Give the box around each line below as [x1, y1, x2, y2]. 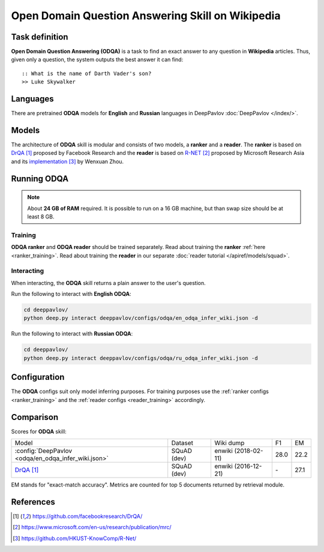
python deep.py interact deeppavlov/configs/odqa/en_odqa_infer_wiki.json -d [23, 315, 258, 322]
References [11, 497, 55, 507]
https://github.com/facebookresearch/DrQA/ [32, 512, 143, 520]
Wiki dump [214, 439, 245, 447]
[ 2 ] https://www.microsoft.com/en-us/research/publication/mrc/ [13, 524, 172, 531]
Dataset [171, 439, 193, 447]
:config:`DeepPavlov [14, 447, 73, 455]
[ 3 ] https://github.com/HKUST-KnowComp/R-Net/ [13, 535, 137, 542]
